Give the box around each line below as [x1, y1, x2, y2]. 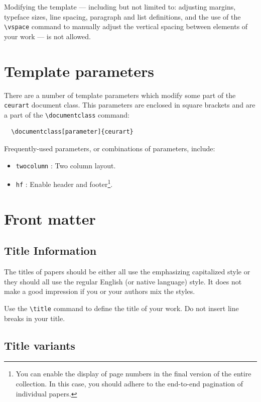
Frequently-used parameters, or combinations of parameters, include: [4, 143, 215, 154]
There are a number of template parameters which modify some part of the [4, 89, 236, 100]
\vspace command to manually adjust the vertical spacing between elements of [4, 21, 248, 32]
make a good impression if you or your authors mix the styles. [4, 286, 195, 296]
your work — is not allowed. [4, 31, 91, 41]
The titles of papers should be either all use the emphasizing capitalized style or [4, 266, 250, 277]
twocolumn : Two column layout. [16, 160, 116, 170]
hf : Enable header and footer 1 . [16, 177, 113, 189]
